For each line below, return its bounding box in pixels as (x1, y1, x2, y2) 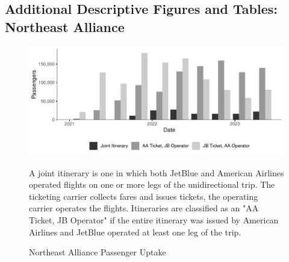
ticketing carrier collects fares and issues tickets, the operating (29, 190, 258, 202)
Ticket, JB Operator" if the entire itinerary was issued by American (29, 213, 279, 226)
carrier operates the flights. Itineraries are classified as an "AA (29, 202, 259, 214)
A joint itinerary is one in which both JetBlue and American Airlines (29, 166, 284, 179)
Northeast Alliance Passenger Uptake (29, 246, 166, 258)
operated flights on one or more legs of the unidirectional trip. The (29, 178, 275, 191)
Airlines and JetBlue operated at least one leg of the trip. (29, 225, 241, 238)
